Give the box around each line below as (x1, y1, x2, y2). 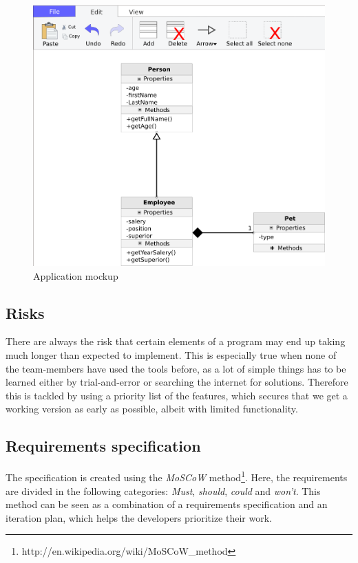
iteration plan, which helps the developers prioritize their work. (6, 510, 272, 525)
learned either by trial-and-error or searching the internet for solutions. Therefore (6, 375, 348, 389)
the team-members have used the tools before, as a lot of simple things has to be (6, 361, 346, 375)
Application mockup (33, 268, 118, 283)
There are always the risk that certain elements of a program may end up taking (6, 334, 346, 349)
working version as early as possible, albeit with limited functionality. (6, 401, 298, 416)
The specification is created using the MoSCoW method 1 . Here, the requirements (6, 468, 348, 484)
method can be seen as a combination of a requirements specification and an (6, 497, 328, 511)
